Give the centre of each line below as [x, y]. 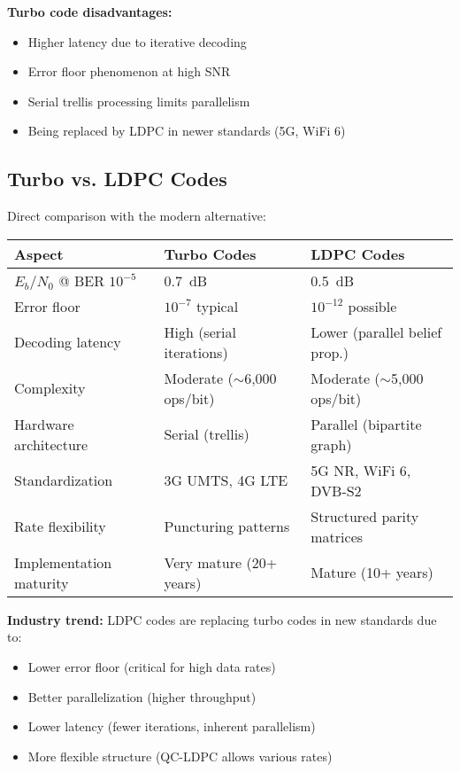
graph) [331, 444]
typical [218, 306]
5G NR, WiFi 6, [361, 470]
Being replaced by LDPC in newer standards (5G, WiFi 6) [187, 131]
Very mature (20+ [221, 562]
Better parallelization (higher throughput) [142, 696]
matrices [337, 536]
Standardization [64, 480]
